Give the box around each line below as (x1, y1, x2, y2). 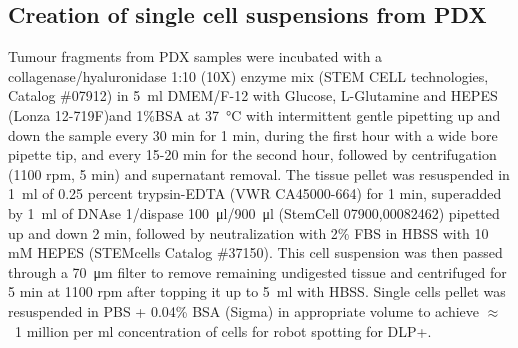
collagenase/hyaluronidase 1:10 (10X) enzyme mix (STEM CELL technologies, (8, 65, 489, 86)
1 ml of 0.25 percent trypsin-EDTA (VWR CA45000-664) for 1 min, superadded (8, 183, 502, 204)
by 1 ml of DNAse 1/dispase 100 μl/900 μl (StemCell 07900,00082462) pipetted (8, 202, 500, 223)
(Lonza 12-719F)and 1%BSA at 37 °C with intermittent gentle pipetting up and (8, 104, 501, 125)
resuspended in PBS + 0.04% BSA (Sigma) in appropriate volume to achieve (8, 300, 480, 321)
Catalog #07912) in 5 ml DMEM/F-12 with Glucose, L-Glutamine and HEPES (8, 85, 498, 106)
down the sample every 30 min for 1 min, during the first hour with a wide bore (8, 124, 498, 145)
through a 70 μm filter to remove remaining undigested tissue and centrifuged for (8, 261, 507, 282)
